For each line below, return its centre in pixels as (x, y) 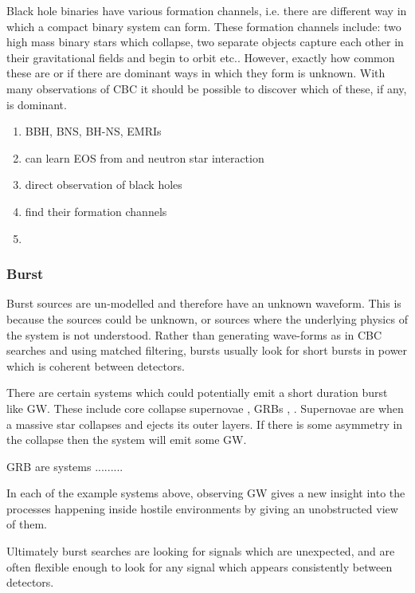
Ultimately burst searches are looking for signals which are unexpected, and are (201, 551)
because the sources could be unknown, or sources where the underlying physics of (207, 318)
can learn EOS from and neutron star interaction (145, 157)
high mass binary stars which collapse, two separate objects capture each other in (205, 42)
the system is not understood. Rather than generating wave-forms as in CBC (194, 334)
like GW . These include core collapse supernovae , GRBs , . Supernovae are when (205, 408)
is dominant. (37, 104)
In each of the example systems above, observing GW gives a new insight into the (206, 493)
